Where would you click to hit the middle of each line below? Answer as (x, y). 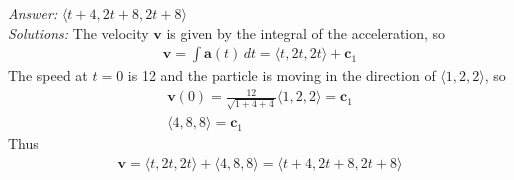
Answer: (33, 13)
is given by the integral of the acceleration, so (306, 32)
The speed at (48, 75)
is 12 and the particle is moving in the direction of (281, 75)
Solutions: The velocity (78, 32)
